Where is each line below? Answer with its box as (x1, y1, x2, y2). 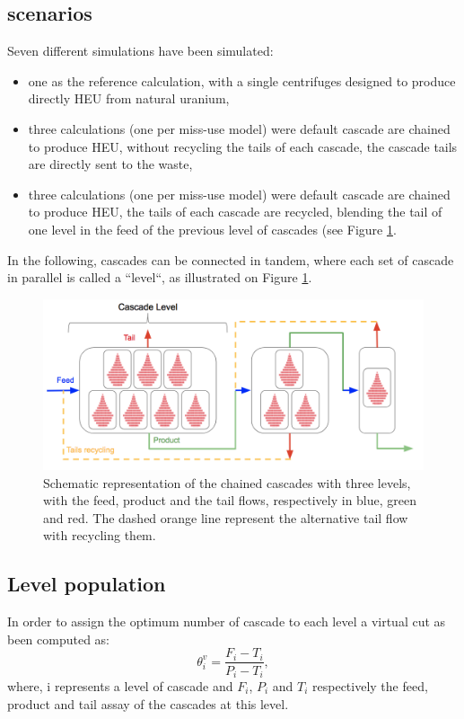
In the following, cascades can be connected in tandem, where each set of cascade (7, 250, 454, 269)
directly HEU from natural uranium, (28, 89, 230, 108)
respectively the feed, (312, 676, 428, 695)
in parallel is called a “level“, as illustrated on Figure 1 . (7, 268, 312, 287)
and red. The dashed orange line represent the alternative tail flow (43, 508, 408, 527)
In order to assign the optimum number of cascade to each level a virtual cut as (7, 612, 446, 631)
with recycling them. (43, 526, 156, 545)
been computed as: (7, 629, 110, 648)
